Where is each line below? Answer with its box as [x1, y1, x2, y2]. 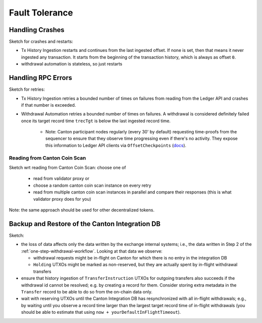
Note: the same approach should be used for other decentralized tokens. [9, 207, 155, 213]
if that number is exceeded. [21, 102, 76, 108]
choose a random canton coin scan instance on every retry [33, 182, 151, 188]
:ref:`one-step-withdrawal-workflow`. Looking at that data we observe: [21, 248, 163, 254]
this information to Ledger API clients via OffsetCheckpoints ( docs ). [45, 142, 187, 148]
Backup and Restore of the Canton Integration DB [9, 220, 161, 228]
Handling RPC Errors [9, 74, 72, 82]
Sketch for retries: [9, 86, 45, 92]
